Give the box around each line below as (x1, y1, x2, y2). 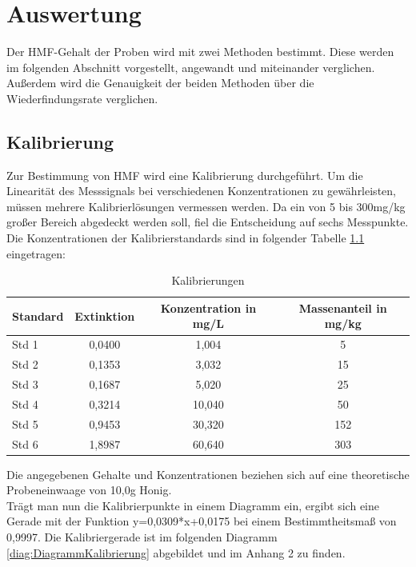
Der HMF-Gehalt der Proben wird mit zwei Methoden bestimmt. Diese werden (6, 43, 394, 60)
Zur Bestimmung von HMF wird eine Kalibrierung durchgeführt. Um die (6, 166, 363, 183)
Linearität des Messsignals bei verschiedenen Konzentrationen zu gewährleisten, (6, 182, 396, 199)
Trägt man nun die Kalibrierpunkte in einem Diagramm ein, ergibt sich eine (6, 497, 379, 513)
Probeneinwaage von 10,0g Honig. (6, 481, 172, 498)
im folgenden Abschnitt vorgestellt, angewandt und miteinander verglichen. (6, 58, 375, 75)
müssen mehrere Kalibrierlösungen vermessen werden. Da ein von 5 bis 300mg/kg (6, 198, 406, 214)
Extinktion (74, 307, 135, 324)
